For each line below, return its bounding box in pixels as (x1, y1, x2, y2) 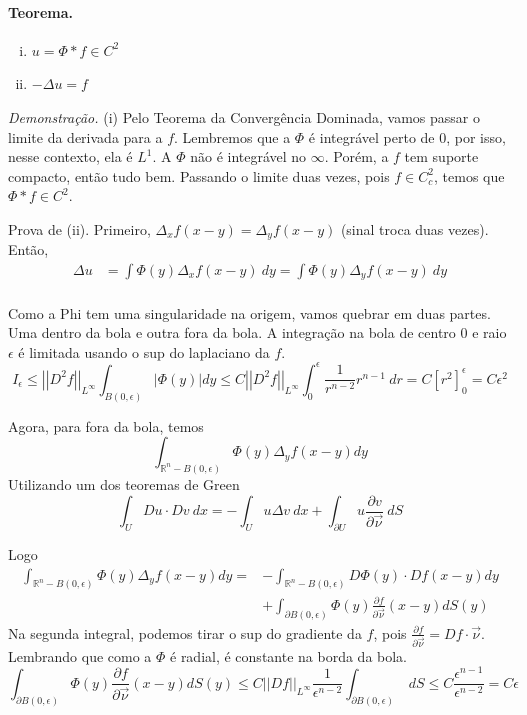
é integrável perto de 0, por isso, (308, 126, 506, 147)
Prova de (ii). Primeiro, (8, 218, 151, 239)
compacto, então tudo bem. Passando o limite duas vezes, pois (8, 165, 390, 186)
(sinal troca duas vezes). (340, 218, 489, 239)
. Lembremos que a (174, 126, 291, 147)
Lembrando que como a (8, 645, 152, 666)
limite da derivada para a (8, 126, 163, 147)
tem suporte (404, 146, 479, 167)
